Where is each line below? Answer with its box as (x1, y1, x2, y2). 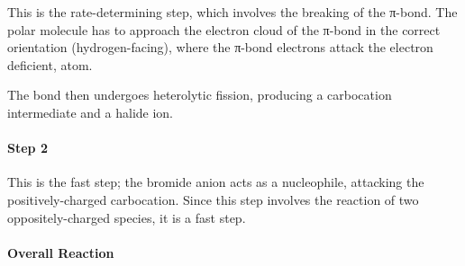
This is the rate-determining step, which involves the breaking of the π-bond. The (7, 3, 458, 21)
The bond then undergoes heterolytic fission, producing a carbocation (7, 85, 392, 104)
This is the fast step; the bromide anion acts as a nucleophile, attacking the (7, 173, 424, 191)
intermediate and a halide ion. (7, 102, 174, 121)
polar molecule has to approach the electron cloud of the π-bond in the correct (7, 20, 441, 39)
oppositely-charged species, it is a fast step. (7, 208, 246, 226)
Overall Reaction (7, 243, 114, 262)
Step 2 (7, 138, 48, 157)
